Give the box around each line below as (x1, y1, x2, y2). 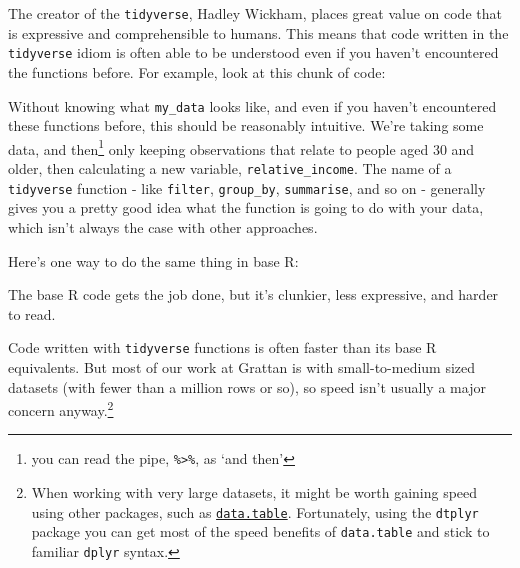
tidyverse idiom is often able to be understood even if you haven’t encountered (8, 42, 499, 63)
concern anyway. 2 (8, 397, 114, 420)
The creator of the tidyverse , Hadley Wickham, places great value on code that (8, 3, 502, 23)
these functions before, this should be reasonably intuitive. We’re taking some (8, 115, 484, 136)
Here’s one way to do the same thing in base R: (8, 250, 299, 271)
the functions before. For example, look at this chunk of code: (8, 61, 386, 82)
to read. (8, 303, 56, 324)
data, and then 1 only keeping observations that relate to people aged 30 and (8, 135, 475, 159)
